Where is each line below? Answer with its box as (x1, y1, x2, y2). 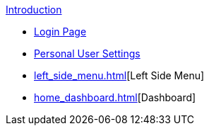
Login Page (34, 25, 87, 38)
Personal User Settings (34, 47, 141, 59)
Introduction (6, 4, 62, 16)
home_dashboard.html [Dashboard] (34, 91, 196, 103)
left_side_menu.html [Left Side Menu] (34, 69, 205, 81)
